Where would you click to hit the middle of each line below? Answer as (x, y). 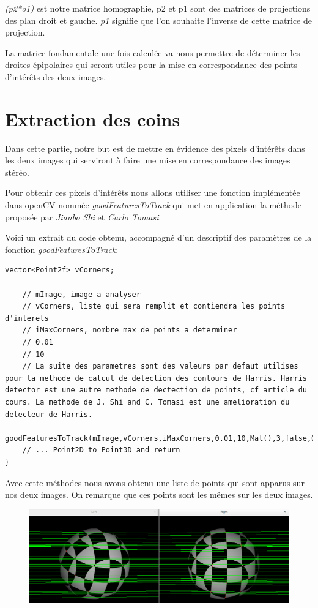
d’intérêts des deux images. (56, 76)
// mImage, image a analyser (81, 294)
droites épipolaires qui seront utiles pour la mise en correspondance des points (151, 65)
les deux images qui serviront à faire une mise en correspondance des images (148, 160)
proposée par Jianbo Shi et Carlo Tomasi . (83, 216)
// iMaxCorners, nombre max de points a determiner (130, 330)
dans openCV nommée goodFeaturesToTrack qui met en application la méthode (153, 205)
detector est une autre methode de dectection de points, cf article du (156, 390)
